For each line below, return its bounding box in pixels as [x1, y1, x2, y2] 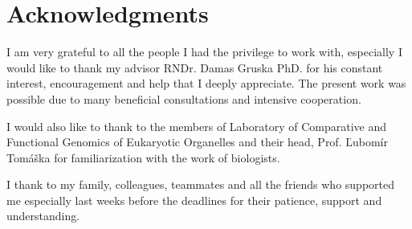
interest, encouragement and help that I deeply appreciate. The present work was [6, 75, 406, 92]
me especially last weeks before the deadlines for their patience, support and [6, 191, 382, 208]
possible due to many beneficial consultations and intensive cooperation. [6, 90, 361, 107]
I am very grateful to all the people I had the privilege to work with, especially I [6, 43, 402, 60]
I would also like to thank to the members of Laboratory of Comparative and [6, 117, 387, 134]
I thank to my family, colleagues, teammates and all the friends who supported [6, 176, 394, 193]
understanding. [6, 207, 80, 224]
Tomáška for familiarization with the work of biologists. [6, 149, 280, 166]
